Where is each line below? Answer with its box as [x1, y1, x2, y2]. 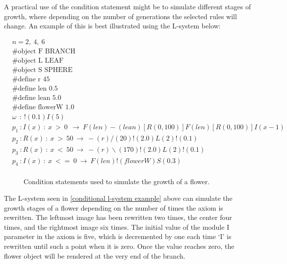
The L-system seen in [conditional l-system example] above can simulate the [4, 193, 233, 203]
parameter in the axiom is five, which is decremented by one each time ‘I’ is [4, 231, 232, 241]
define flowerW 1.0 [18, 104, 75, 111]
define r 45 [18, 75, 50, 83]
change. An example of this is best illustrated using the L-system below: [4, 21, 221, 31]
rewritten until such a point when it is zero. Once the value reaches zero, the [4, 240, 235, 251]
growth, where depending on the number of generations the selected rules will [4, 11, 237, 21]
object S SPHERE [18, 66, 73, 73]
